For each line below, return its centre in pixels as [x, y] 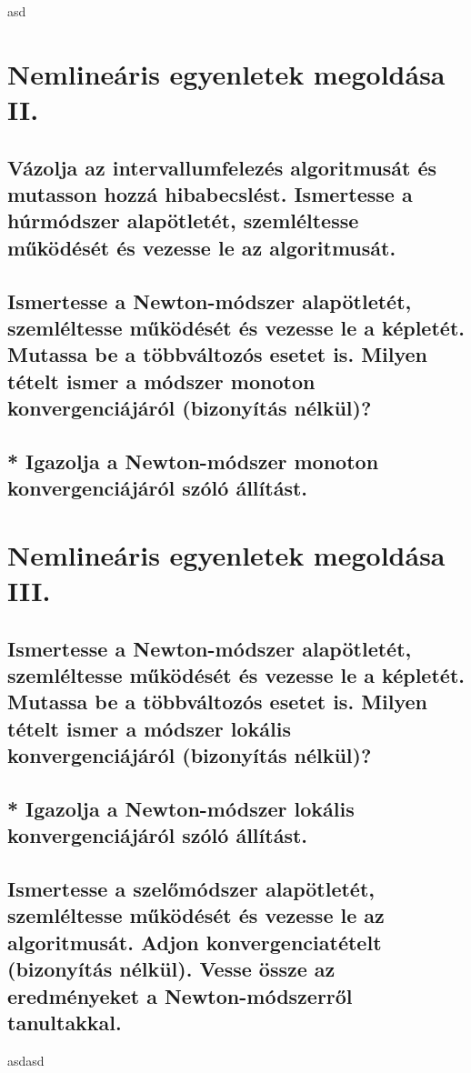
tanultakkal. [65, 1023]
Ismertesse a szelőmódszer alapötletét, [191, 889]
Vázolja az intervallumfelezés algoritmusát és [222, 167]
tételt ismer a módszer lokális [150, 728]
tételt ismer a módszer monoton [161, 381]
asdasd [26, 1060]
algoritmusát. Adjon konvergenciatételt [195, 942]
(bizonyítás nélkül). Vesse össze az [171, 969]
